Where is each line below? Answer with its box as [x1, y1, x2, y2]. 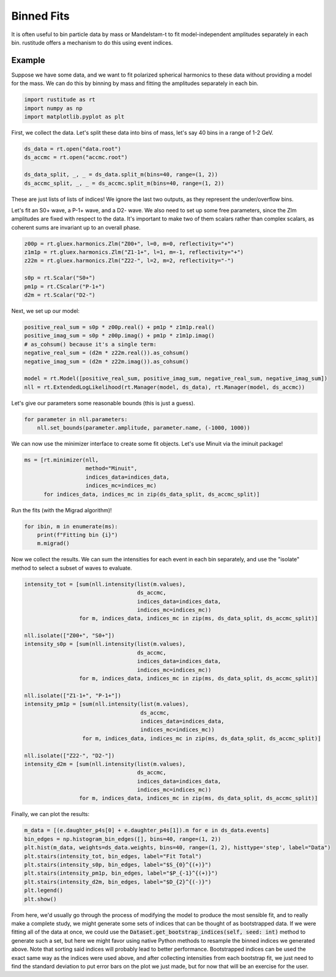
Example [11, 55, 45, 66]
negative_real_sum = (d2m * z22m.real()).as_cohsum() [24, 350, 189, 356]
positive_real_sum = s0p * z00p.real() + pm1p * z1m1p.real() [24, 323, 215, 331]
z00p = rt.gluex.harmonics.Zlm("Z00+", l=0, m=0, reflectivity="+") [24, 240, 234, 247]
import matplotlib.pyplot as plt [24, 113, 125, 120]
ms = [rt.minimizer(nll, [24, 457, 99, 463]
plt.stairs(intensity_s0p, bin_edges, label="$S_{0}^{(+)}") [24, 861, 212, 869]
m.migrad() [37, 540, 70, 547]
